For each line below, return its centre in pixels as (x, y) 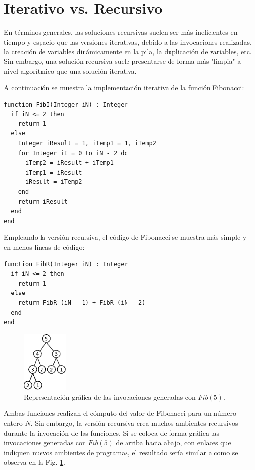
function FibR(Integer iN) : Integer (66, 264)
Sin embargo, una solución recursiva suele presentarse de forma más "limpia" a (123, 61)
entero (13, 423)
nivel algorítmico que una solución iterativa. (70, 71)
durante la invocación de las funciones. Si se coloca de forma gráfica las (112, 433)
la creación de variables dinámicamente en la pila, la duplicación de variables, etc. (128, 51)
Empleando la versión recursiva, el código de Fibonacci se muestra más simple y (125, 237)
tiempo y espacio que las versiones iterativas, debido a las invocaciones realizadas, (128, 41)
